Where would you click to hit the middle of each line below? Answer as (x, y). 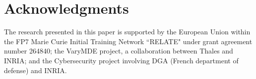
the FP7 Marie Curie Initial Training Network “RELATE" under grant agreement (128, 41)
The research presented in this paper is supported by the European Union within (127, 32)
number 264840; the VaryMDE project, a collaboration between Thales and (119, 51)
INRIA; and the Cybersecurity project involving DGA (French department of (121, 60)
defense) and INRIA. (35, 70)
